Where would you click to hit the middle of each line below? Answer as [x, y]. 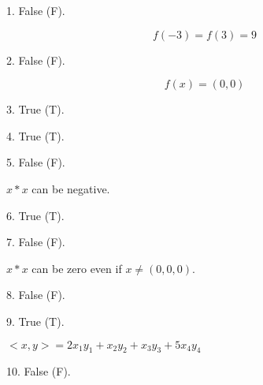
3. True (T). [35, 109]
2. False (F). [36, 60]
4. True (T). [35, 135]
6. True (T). [35, 215]
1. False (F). [36, 10]
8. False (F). [36, 295]
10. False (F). [39, 371]
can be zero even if [77, 268]
